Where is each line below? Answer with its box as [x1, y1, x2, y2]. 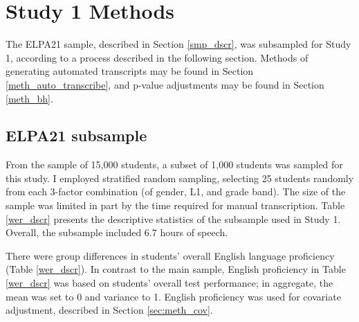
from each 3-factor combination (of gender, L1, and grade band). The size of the [6, 184, 346, 199]
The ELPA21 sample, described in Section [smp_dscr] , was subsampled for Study [6, 37, 351, 51]
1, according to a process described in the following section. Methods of [6, 50, 309, 64]
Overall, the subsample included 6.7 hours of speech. [6, 225, 228, 240]
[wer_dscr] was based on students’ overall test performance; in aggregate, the [6, 276, 333, 290]
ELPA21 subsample [6, 125, 147, 146]
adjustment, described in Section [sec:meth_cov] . [6, 303, 213, 317]
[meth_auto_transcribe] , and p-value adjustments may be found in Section [6, 77, 324, 91]
